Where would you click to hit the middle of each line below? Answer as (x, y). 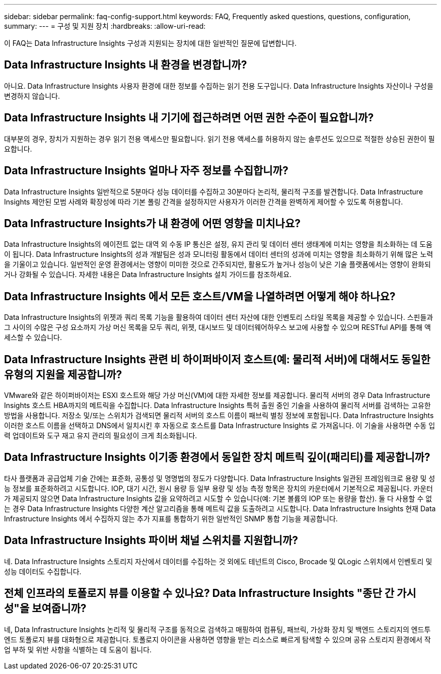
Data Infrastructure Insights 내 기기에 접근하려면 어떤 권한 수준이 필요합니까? (189, 118)
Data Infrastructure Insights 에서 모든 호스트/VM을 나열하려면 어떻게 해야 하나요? (200, 296)
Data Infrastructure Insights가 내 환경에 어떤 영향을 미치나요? (152, 223)
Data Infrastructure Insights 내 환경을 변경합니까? (126, 65)
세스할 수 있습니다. (33, 338)
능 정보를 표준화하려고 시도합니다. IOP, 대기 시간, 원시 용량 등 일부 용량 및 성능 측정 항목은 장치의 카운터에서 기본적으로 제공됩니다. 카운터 (218, 488)
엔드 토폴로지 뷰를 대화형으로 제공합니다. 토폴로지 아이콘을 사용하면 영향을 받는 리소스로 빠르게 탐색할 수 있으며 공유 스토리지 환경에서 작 (217, 639)
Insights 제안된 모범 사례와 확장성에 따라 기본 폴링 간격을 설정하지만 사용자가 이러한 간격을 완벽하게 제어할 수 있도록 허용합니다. (204, 201)
